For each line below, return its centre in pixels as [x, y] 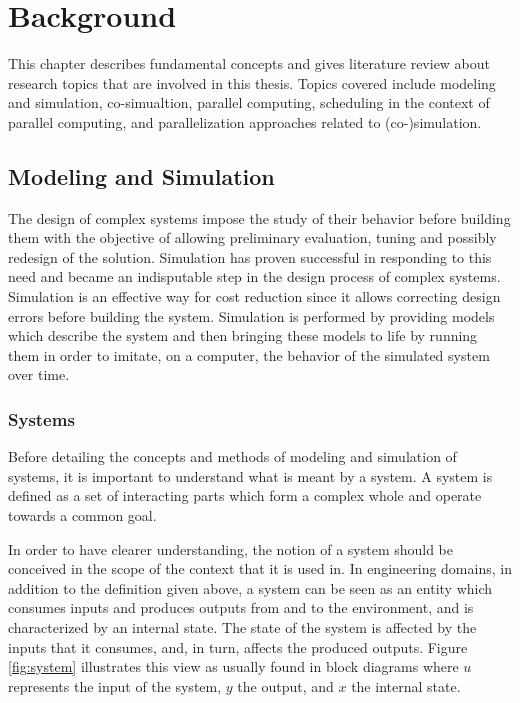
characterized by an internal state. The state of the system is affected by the [242, 627]
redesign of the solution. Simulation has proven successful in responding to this [250, 256]
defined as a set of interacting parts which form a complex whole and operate [245, 495]
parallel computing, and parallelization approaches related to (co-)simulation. [245, 121]
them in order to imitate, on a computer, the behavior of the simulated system [249, 354]
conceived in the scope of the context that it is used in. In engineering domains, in [260, 568]
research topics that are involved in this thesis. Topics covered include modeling [252, 82]
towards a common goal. [82, 515]
